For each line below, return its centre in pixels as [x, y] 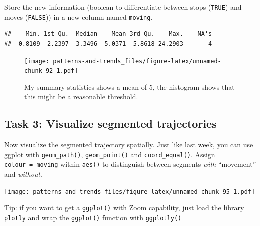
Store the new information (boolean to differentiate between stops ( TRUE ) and [123, 7]
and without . [23, 174]
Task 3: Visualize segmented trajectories [110, 124]
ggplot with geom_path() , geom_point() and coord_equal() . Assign [110, 154]
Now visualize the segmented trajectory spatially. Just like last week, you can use [129, 145]
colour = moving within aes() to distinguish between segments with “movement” [130, 164]
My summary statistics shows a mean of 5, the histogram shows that [129, 86]
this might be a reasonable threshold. [81, 96]
